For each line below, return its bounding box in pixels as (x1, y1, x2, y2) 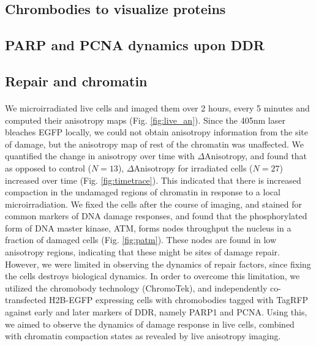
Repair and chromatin (5, 71, 148, 90)
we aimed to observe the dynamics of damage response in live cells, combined (5, 317, 295, 330)
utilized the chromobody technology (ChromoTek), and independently (5, 281, 268, 294)
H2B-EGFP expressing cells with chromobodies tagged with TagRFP (49, 293, 309, 306)
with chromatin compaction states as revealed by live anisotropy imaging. (5, 329, 281, 342)
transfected (5, 293, 47, 306)
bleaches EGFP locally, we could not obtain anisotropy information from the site (5, 126, 308, 138)
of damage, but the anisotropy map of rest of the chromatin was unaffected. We (5, 137, 304, 150)
